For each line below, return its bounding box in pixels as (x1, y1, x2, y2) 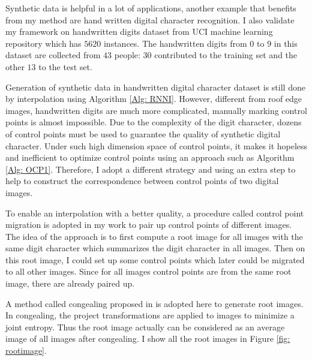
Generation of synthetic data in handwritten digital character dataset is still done (5, 80, 305, 93)
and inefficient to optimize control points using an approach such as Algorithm (5, 151, 295, 164)
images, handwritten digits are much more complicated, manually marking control (5, 104, 307, 116)
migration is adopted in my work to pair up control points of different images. (5, 218, 292, 231)
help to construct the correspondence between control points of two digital (5, 175, 279, 187)
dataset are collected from (5, 49, 101, 61)
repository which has (5, 37, 82, 49)
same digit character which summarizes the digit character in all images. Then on (5, 242, 305, 254)
